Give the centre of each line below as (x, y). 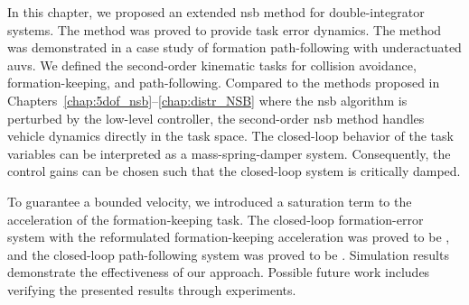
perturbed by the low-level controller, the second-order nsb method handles (216, 118)
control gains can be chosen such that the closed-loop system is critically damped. (234, 171)
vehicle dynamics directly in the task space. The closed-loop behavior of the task (230, 136)
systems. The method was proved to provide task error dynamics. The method (225, 29)
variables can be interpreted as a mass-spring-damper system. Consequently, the (229, 153)
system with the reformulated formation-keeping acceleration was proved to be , (229, 237)
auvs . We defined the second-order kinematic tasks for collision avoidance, (212, 65)
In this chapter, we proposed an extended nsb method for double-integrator (216, 12)
